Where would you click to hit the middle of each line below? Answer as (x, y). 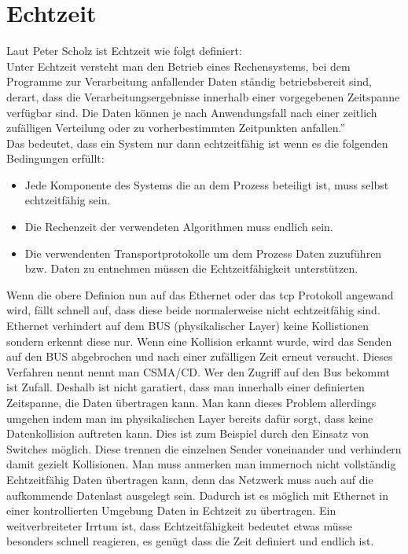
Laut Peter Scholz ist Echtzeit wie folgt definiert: (124, 51)
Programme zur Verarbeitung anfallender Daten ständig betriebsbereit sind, (189, 81)
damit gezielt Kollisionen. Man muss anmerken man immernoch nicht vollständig (201, 464)
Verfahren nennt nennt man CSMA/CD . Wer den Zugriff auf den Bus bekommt (198, 371)
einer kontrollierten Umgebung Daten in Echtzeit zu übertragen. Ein (171, 510)
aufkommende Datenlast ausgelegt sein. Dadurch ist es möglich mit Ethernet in (197, 495)
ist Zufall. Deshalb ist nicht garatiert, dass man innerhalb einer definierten (186, 387)
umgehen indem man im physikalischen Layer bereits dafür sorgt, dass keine (190, 418)
